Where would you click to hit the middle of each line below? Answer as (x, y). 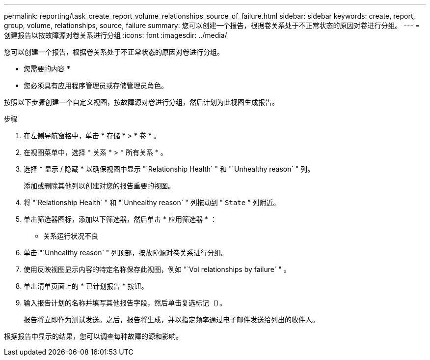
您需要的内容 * (47, 69)
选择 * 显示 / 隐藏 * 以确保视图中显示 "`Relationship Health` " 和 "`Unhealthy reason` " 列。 (169, 169)
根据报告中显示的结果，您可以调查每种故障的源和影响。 (93, 336)
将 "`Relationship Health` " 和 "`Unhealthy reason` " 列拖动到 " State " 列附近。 (152, 202)
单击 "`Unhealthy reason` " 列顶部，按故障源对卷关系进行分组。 (126, 253)
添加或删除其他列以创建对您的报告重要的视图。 (99, 186)
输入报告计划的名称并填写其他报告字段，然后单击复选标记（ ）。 (125, 303)
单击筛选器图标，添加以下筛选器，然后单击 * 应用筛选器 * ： (120, 219)
